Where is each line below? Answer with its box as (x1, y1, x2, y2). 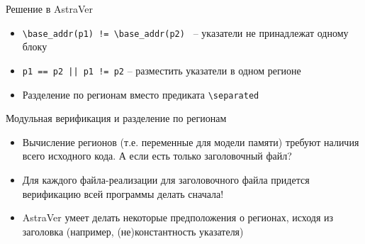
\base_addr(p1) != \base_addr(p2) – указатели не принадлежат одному (22, 25, 349, 40)
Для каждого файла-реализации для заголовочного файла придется (22, 172, 310, 187)
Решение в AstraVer (6, 1, 93, 16)
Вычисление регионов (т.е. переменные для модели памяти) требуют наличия (22, 134, 359, 149)
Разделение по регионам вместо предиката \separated (22, 87, 259, 101)
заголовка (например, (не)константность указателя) (22, 223, 244, 238)
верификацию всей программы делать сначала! (22, 186, 224, 201)
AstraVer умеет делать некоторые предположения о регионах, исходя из (22, 210, 334, 225)
